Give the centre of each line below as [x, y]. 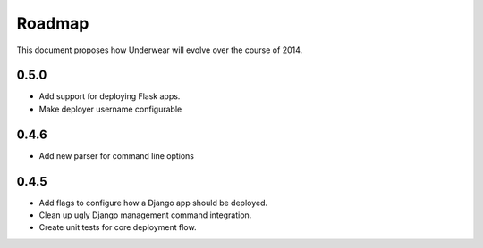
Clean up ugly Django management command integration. [145, 215]
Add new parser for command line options [116, 155]
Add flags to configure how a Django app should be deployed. [153, 203]
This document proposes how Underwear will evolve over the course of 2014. [160, 50]
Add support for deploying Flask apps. [110, 96]
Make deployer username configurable [110, 109]
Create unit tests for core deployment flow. [118, 227]
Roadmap [53, 23]
